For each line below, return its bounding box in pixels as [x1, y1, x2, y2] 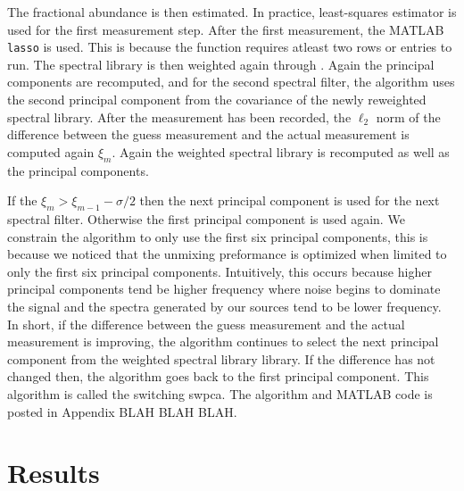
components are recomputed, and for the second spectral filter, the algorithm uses [7, 72, 455, 91]
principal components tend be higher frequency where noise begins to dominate [7, 279, 441, 298]
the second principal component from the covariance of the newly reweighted [7, 90, 427, 109]
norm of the [376, 107, 441, 126]
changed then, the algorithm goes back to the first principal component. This [7, 367, 429, 386]
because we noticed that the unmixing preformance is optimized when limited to [7, 245, 447, 263]
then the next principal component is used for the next [139, 191, 440, 210]
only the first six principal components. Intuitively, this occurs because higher [7, 262, 432, 280]
